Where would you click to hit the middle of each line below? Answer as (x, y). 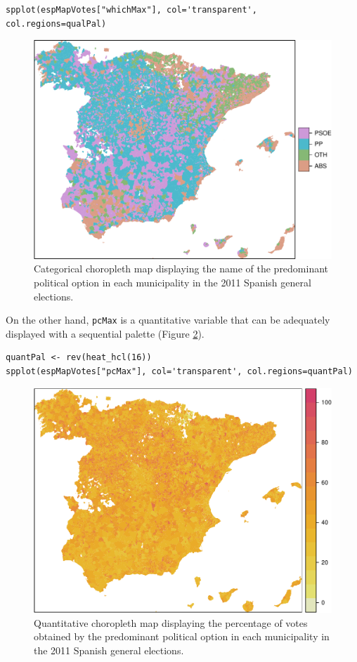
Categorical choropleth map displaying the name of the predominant (181, 269)
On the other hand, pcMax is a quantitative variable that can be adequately (168, 320)
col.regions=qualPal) (56, 24)
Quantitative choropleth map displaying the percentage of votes (171, 622)
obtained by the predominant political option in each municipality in (182, 636)
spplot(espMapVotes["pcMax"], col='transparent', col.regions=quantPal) (179, 372)
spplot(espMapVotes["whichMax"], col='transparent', (131, 10)
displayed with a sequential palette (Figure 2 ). (105, 333)
